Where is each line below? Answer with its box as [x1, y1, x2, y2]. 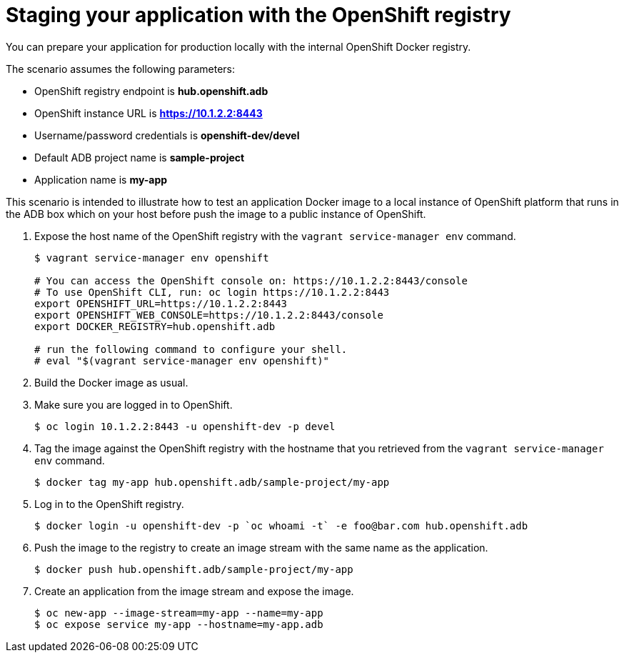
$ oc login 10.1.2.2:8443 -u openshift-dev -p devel [34, 420, 336, 432]
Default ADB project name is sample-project [34, 151, 245, 164]
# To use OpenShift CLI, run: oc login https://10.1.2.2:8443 [34, 286, 390, 298]
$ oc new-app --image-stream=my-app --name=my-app [34, 607, 323, 619]
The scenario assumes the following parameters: [6, 62, 236, 75]
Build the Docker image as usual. [34, 376, 188, 389]
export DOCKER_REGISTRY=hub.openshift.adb [34, 320, 276, 332]
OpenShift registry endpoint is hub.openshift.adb [34, 84, 268, 97]
